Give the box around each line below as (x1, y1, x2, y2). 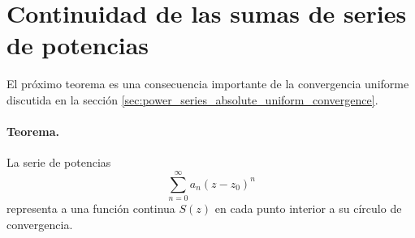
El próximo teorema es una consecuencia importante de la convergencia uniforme (6, 75, 409, 92)
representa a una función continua (6, 200, 175, 217)
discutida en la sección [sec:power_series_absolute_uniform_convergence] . (6, 91, 378, 108)
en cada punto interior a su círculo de (214, 200, 402, 217)
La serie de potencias (6, 154, 111, 171)
